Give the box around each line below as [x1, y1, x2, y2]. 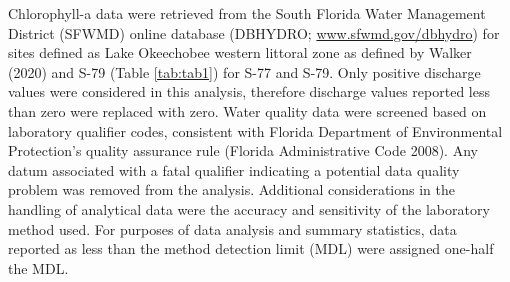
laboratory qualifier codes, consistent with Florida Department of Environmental [8, 120, 503, 141]
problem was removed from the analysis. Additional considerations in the [8, 179, 455, 200]
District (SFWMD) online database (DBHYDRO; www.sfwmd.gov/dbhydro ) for [8, 22, 500, 43]
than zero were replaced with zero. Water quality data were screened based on [8, 100, 487, 121]
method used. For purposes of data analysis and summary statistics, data [8, 218, 457, 239]
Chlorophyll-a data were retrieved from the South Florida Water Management [8, 3, 486, 23]
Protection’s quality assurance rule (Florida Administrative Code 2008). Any [8, 140, 478, 161]
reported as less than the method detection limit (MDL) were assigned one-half [8, 238, 494, 259]
